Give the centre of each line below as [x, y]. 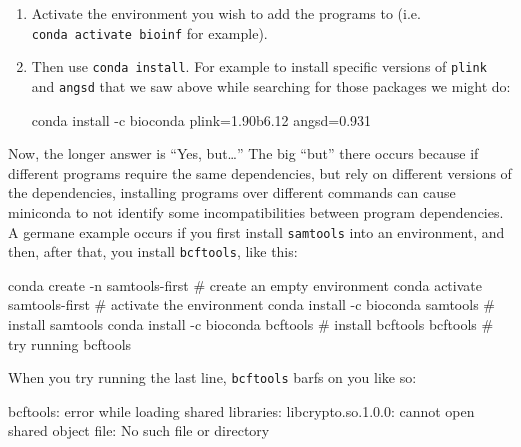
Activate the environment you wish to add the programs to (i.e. [226, 13]
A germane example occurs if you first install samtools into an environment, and [256, 231]
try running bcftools [70, 343]
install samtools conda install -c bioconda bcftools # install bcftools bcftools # [251, 324]
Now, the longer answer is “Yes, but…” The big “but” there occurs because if [243, 153]
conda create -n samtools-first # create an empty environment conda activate [245, 284]
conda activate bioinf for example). [149, 32]
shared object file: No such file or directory [139, 430]
